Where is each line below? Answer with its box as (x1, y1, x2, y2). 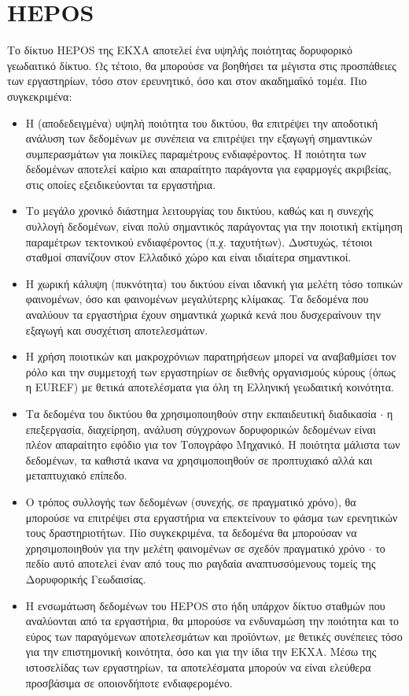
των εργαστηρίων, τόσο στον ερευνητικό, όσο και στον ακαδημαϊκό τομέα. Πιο (7, 72, 367, 89)
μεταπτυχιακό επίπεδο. (25, 467, 127, 483)
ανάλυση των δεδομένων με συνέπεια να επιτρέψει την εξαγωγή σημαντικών (25, 130, 373, 146)
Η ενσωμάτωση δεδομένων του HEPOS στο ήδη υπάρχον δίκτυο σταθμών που (25, 597, 385, 613)
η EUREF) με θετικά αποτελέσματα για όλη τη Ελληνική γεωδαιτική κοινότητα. (25, 379, 394, 395)
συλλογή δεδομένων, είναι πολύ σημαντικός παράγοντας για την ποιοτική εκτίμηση (25, 218, 403, 235)
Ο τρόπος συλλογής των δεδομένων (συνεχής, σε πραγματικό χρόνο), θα (25, 493, 356, 509)
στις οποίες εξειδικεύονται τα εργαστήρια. (25, 176, 216, 192)
